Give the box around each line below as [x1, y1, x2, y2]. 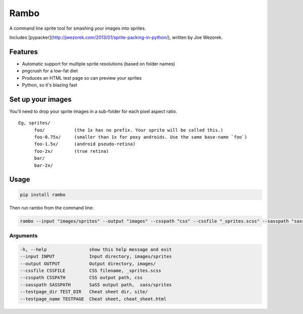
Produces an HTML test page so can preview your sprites [22, 75, 142, 81]
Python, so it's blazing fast [22, 82, 78, 88]
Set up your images [9, 95, 72, 103]
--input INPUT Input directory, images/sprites [20, 254, 172, 260]
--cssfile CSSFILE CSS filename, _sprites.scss [20, 268, 162, 273]
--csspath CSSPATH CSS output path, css [20, 275, 143, 281]
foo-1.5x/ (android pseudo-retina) [34, 141, 136, 147]
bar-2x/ [34, 162, 53, 168]
